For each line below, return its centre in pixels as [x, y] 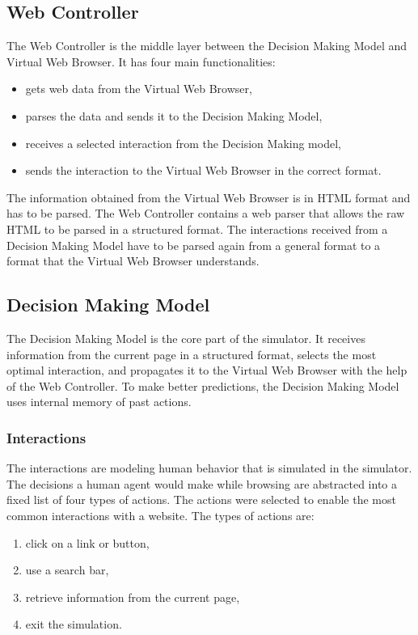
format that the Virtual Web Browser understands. [133, 261]
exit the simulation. [74, 624]
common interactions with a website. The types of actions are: [160, 515]
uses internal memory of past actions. [99, 402]
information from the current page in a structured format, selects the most [192, 354]
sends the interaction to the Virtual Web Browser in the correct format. [203, 170]
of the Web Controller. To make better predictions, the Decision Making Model [203, 385]
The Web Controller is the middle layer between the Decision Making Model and [207, 46]
